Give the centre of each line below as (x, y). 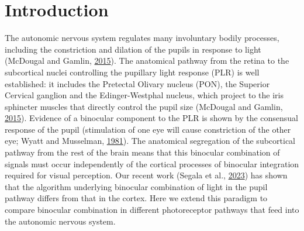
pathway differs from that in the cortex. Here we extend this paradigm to (136, 198)
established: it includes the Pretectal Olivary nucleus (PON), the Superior (137, 83)
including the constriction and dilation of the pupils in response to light (133, 49)
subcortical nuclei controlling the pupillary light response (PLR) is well (132, 72)
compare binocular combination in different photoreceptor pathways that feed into (152, 210)
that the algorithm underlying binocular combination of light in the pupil (136, 186)
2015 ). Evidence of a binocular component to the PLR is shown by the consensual (152, 118)
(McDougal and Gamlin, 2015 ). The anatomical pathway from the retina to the (147, 61)
